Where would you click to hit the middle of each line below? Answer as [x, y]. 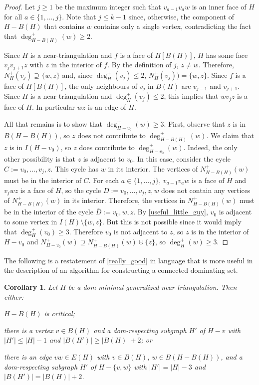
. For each [104, 180]
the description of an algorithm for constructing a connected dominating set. [121, 270]
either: [14, 296]
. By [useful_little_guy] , [171, 212]
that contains [64, 26]
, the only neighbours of [101, 86]
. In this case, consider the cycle [182, 159]
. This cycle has [75, 168]
